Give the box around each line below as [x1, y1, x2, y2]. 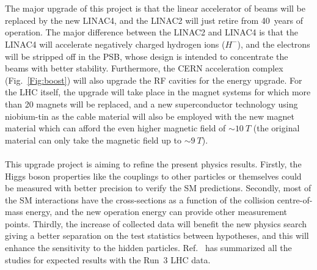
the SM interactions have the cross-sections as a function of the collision [5, 193, 275, 206]
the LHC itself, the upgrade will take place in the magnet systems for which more [5, 86, 311, 98]
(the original [253, 122, 300, 134]
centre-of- [277, 193, 313, 206]
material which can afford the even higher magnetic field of [5, 122, 226, 134]
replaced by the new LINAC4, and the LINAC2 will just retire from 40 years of [5, 13, 303, 26]
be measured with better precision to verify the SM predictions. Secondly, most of [5, 181, 312, 194]
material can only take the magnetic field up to [5, 133, 181, 146]
